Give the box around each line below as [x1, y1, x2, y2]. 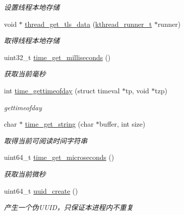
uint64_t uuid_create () [4, 185, 78, 196]
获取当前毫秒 [4, 69, 46, 79]
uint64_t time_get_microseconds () [4, 152, 114, 162]
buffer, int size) [99, 119, 145, 129]
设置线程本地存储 [4, 2, 60, 12]
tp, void [125, 85, 149, 95]
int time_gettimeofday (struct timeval [4, 85, 120, 95]
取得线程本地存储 [4, 35, 60, 46]
